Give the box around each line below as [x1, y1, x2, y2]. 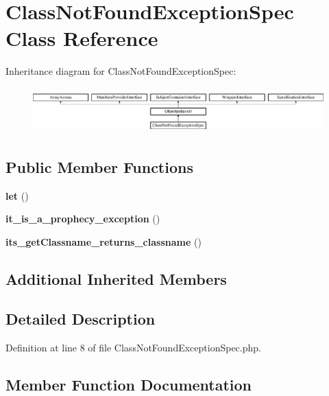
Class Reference [5, 24, 158, 52]
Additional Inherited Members [5, 268, 227, 289]
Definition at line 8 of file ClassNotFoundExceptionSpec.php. [5, 340, 261, 355]
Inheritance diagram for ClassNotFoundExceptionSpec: [5, 64, 236, 78]
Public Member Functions [5, 156, 193, 177]
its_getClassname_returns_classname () [5, 234, 202, 248]
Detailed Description [5, 308, 156, 329]
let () [5, 188, 29, 202]
